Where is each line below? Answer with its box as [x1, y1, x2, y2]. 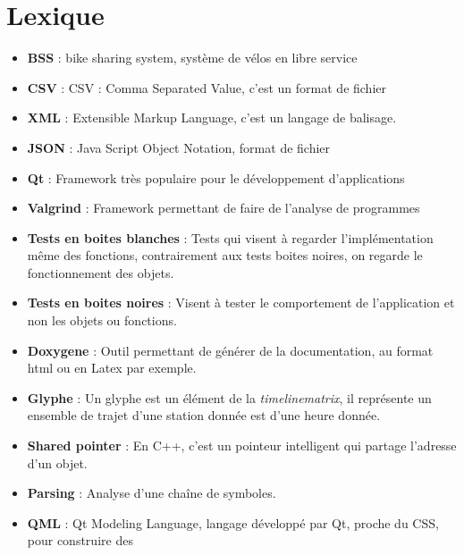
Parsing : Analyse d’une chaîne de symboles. [27, 484, 276, 502]
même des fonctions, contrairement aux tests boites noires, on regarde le [27, 246, 423, 265]
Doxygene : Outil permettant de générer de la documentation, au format [27, 341, 434, 359]
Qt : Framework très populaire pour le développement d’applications [27, 168, 405, 187]
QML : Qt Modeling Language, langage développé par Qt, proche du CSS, [27, 513, 439, 532]
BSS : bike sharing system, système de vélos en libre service [27, 48, 358, 67]
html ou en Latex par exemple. [27, 358, 197, 377]
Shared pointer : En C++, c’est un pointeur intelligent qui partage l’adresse [27, 436, 457, 455]
